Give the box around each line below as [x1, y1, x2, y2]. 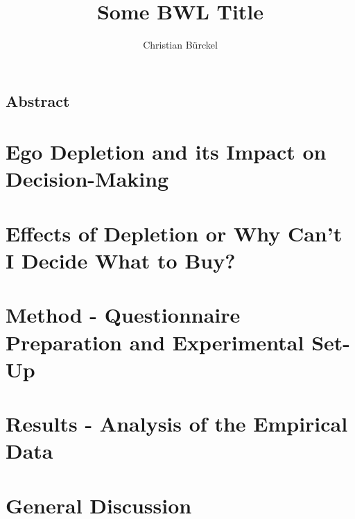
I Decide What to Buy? [6, 246, 236, 275]
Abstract [6, 90, 70, 111]
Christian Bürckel [143, 37, 218, 52]
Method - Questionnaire [6, 300, 241, 329]
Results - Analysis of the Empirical [6, 409, 348, 438]
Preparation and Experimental [6, 327, 304, 356]
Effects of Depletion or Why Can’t [6, 219, 343, 247]
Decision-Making [6, 164, 169, 193]
